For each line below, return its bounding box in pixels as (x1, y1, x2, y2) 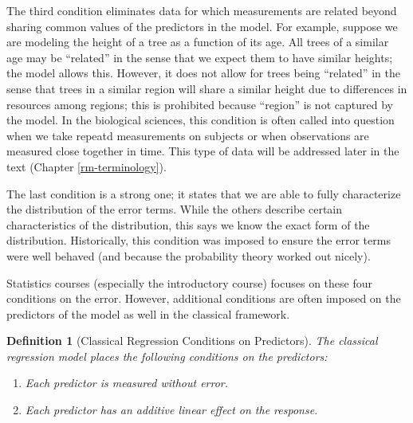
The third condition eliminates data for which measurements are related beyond (6, 2, 397, 18)
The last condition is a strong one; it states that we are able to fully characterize (6, 185, 401, 202)
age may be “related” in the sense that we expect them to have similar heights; (6, 49, 393, 65)
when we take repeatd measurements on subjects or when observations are (6, 127, 369, 143)
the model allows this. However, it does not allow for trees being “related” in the (6, 65, 400, 81)
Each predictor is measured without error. (25, 374, 229, 391)
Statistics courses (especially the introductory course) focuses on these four (6, 274, 372, 291)
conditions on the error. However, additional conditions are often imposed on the (6, 290, 401, 307)
